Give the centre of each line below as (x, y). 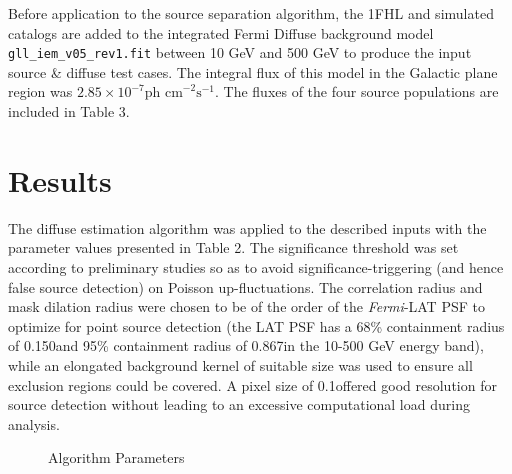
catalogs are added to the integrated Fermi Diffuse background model (221, 32)
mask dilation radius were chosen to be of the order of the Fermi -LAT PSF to (246, 306)
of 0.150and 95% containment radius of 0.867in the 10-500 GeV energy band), (246, 345)
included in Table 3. (69, 111)
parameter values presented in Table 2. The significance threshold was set (233, 247)
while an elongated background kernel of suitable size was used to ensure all (240, 364)
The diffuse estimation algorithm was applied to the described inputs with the (247, 227)
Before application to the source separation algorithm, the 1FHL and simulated (251, 13)
